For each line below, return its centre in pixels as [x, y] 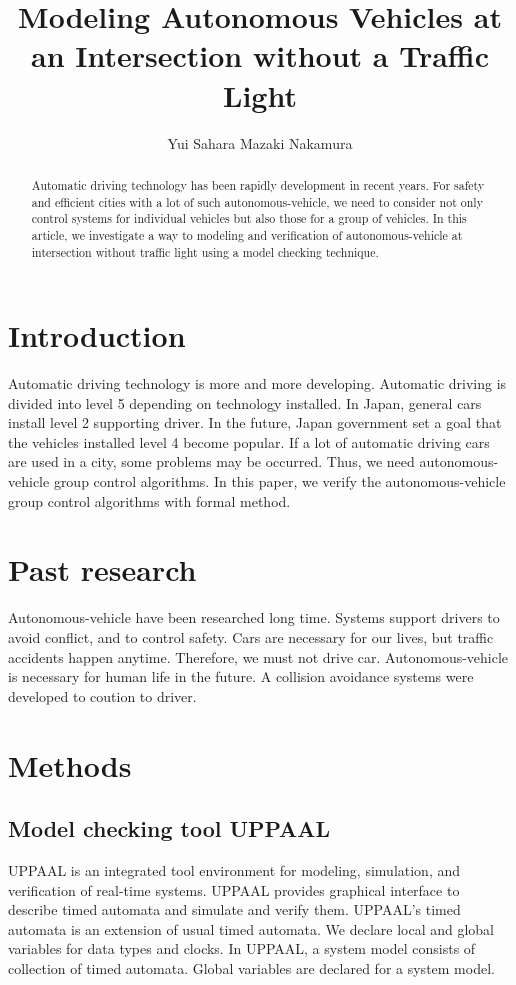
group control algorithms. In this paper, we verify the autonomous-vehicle [279, 481]
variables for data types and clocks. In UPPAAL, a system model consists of [242, 948]
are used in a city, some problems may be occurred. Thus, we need [211, 461]
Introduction [97, 335]
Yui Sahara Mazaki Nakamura [260, 142]
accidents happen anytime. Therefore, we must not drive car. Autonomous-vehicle [258, 656]
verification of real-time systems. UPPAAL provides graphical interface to [234, 889]
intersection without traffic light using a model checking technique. [205, 251]
